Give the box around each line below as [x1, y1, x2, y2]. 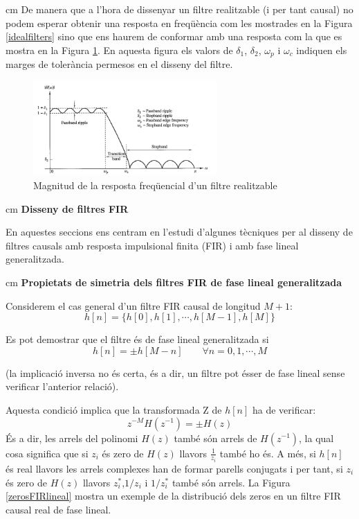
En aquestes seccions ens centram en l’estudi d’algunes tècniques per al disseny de [6, 225, 353, 239]
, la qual [299, 430, 334, 445]
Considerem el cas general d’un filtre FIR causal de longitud [6, 298, 261, 313]
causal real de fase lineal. [6, 502, 111, 516]
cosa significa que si [6, 446, 89, 460]
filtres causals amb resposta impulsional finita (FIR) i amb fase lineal [6, 238, 299, 252]
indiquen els [296, 42, 347, 57]
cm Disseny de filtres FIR [6, 201, 129, 215]
